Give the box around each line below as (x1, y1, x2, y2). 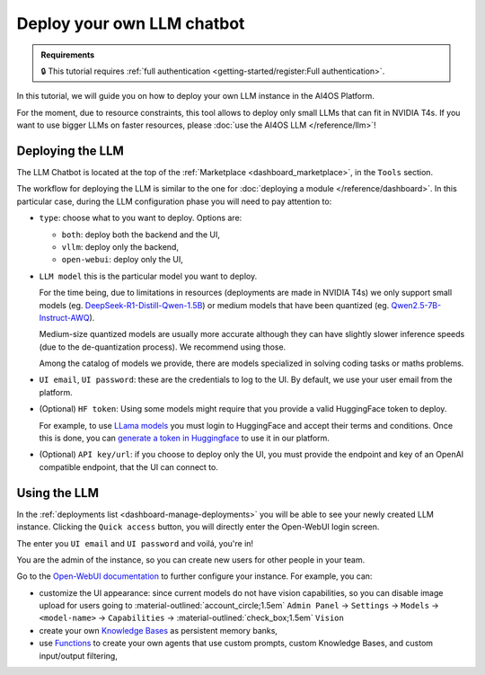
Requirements (40, 49, 95, 60)
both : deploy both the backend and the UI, (61, 229, 220, 240)
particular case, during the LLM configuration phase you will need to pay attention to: (16, 196, 332, 207)
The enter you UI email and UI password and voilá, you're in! (16, 537, 254, 548)
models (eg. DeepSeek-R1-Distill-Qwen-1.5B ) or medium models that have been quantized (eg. (39, 299, 390, 310)
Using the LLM (16, 485, 99, 501)
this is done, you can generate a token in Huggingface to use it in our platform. (39, 432, 330, 444)
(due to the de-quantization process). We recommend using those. (39, 342, 287, 352)
